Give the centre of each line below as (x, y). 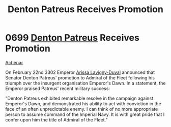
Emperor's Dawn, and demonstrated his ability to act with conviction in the (83, 103)
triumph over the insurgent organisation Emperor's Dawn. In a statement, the (85, 83)
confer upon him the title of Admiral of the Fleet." (56, 119)
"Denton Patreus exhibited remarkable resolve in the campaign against (79, 98)
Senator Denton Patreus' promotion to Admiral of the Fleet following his (80, 77)
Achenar (14, 62)
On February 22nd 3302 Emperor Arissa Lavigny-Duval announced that (80, 72)
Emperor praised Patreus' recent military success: (58, 88)
